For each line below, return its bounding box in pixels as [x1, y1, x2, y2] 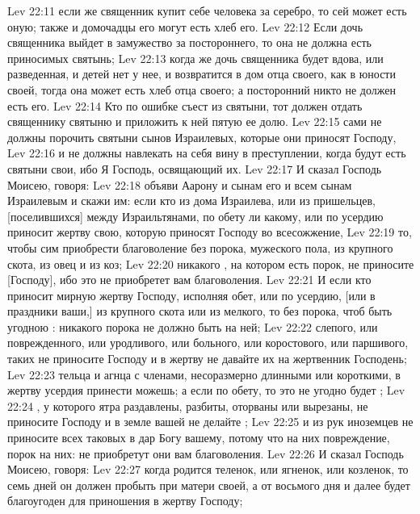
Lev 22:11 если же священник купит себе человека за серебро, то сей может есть [7, 2, 407, 19]
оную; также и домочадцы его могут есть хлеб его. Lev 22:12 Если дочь [7, 18, 363, 35]
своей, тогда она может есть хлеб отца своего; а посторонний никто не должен [7, 81, 396, 98]
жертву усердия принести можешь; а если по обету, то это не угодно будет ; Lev [7, 382, 405, 399]
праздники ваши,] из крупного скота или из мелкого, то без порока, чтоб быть [7, 303, 393, 320]
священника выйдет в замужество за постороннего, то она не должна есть [7, 34, 372, 51]
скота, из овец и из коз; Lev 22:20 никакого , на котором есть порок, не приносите [7, 255, 414, 272]
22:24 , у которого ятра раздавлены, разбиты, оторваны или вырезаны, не [7, 397, 368, 414]
